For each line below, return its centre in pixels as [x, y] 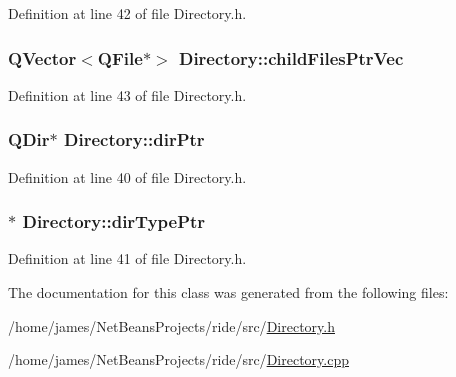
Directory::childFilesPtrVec [291, 57]
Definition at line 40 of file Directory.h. [127, 176]
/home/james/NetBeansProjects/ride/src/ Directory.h [171, 325]
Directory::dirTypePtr [114, 221]
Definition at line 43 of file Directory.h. [127, 94]
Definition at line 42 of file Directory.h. [127, 13]
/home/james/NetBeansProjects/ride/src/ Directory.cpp [178, 359]
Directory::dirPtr [134, 139]
